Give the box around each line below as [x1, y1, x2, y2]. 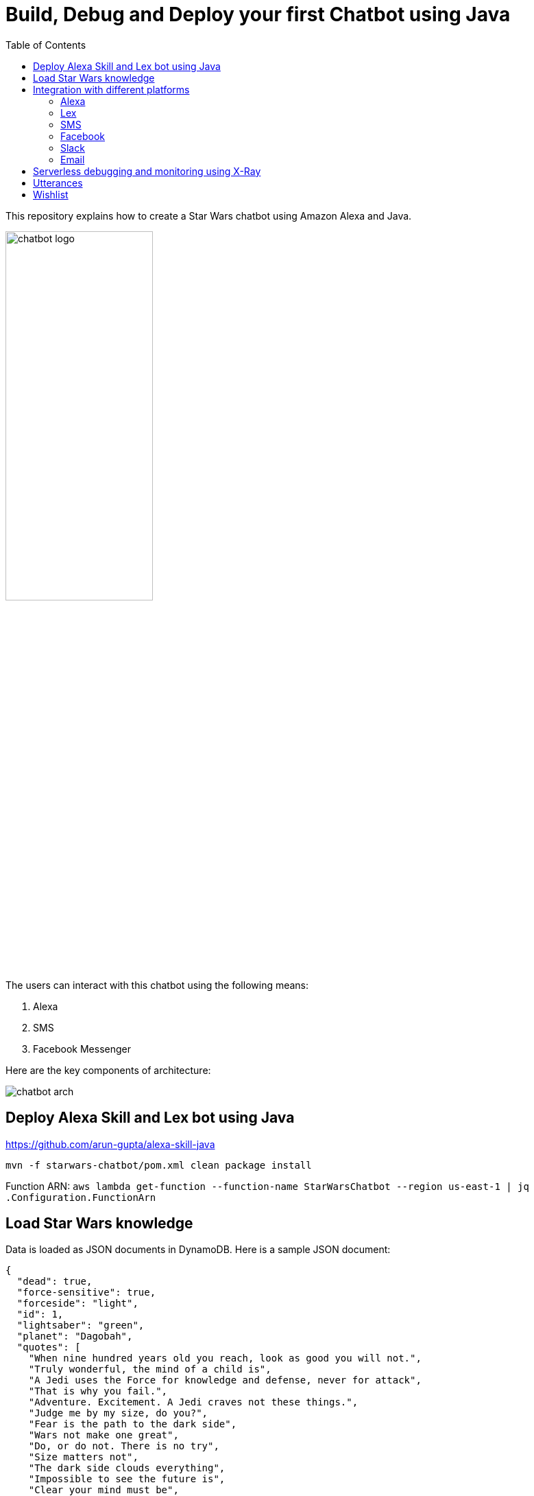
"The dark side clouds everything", [28, 1462, 226, 1474]
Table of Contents [5, 38, 86, 51]
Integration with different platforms [33, 83, 190, 95]
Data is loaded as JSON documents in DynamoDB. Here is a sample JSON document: [5, 1243, 391, 1256]
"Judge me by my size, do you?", [28, 1407, 208, 1419]
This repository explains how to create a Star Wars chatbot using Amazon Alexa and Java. [5, 209, 412, 222]
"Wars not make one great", [28, 1429, 179, 1441]
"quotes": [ [16, 1342, 81, 1353]
